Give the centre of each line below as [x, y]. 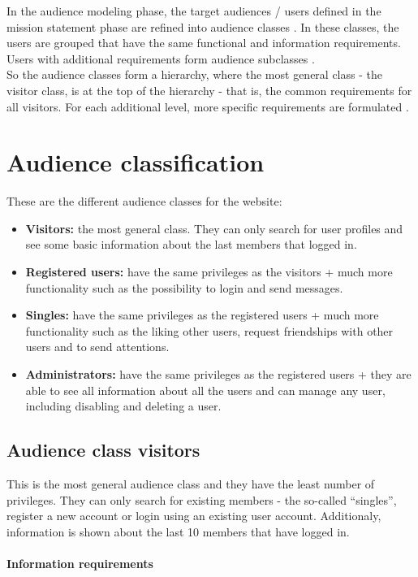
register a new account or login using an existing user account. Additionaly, [194, 516]
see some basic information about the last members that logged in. [191, 244]
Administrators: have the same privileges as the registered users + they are [218, 374]
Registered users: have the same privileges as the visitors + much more [209, 272]
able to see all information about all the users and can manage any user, [205, 390]
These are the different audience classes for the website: [144, 201]
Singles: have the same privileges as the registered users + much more [202, 315]
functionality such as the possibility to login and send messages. [184, 287]
